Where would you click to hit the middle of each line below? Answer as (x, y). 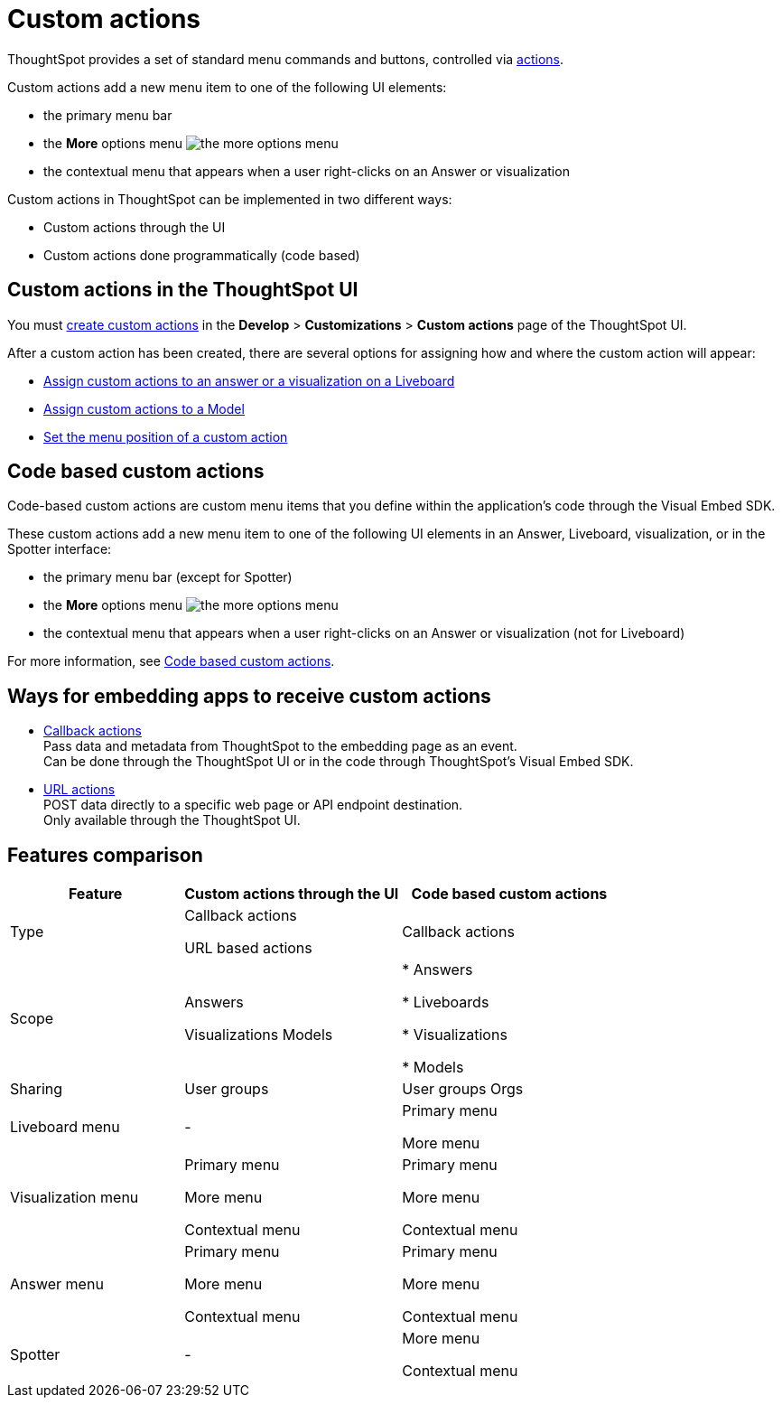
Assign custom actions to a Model (144, 408)
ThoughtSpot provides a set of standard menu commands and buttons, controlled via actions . (286, 59)
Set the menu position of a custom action (166, 436)
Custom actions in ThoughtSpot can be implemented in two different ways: (230, 199)
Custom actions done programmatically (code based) (202, 255)
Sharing (37, 1089)
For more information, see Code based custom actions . (171, 661)
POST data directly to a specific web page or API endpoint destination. (253, 805)
